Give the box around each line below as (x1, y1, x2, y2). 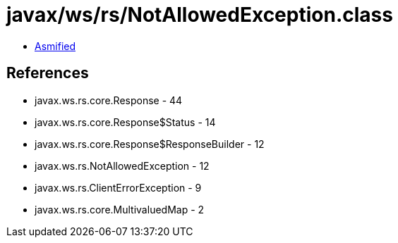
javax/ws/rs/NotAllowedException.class (6, 3, 393, 27)
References (6, 64, 89, 82)
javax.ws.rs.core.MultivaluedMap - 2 (35, 203, 205, 216)
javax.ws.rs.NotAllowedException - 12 (35, 159, 210, 172)
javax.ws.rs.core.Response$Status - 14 (35, 116, 216, 128)
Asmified (35, 39, 76, 52)
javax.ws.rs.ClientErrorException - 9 (35, 181, 202, 194)
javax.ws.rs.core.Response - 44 (35, 94, 183, 106)
